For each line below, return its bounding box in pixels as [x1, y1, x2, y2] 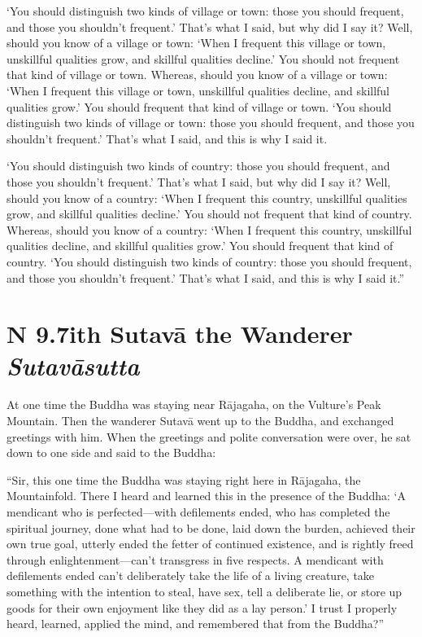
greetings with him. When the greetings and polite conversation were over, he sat [7, 428, 411, 445]
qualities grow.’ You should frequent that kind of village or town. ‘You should [7, 98, 392, 115]
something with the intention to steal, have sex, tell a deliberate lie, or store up [7, 582, 402, 600]
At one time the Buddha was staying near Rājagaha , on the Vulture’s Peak [7, 396, 381, 413]
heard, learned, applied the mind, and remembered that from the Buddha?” [7, 615, 384, 632]
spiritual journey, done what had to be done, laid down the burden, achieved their [7, 519, 415, 536]
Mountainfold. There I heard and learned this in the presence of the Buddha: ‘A [7, 487, 406, 504]
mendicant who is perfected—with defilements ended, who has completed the [7, 503, 390, 520]
